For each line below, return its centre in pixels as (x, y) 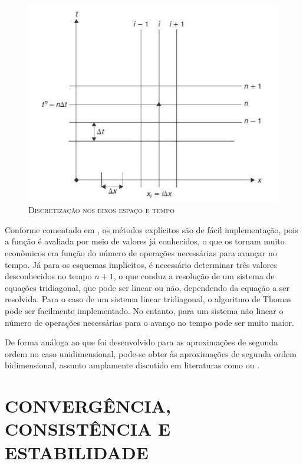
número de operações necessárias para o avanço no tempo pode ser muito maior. (149, 322)
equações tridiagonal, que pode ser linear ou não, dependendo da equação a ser (147, 287)
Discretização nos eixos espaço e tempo (101, 210)
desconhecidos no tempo (48, 276)
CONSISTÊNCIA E (88, 429)
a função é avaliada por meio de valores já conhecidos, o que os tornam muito (145, 241)
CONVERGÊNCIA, (88, 406)
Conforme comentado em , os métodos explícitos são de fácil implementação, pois (151, 229)
